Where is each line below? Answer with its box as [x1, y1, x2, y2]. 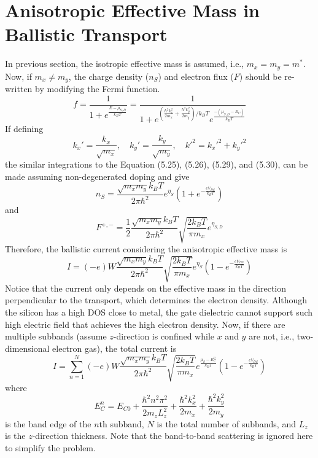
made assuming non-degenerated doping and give [5, 169, 190, 182]
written [5, 82, 33, 95]
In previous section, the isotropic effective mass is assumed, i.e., [5, 57, 244, 70]
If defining [5, 122, 44, 135]
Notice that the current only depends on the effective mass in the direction [5, 281, 287, 294]
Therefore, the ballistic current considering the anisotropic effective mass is [5, 243, 287, 255]
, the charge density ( [68, 69, 149, 82]
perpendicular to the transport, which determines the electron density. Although [5, 293, 308, 306]
